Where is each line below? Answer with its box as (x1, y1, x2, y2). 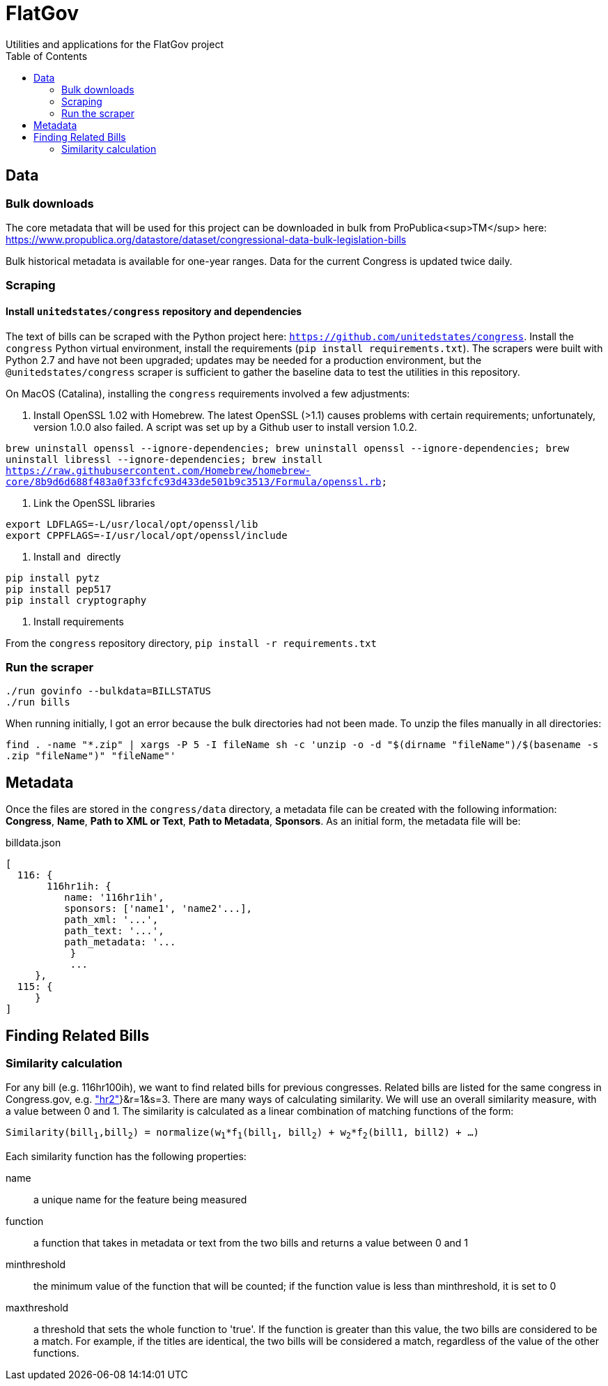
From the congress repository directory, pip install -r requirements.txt (6, 637, 377, 649)
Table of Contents (6, 49, 88, 62)
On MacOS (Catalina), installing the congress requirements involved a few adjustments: (6, 387, 410, 399)
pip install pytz (6, 572, 100, 584)
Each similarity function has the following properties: (6, 1150, 247, 1163)
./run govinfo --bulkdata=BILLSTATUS (6, 685, 212, 697)
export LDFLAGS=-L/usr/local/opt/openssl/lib (6, 518, 258, 530)
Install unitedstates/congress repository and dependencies (6, 305, 302, 317)
